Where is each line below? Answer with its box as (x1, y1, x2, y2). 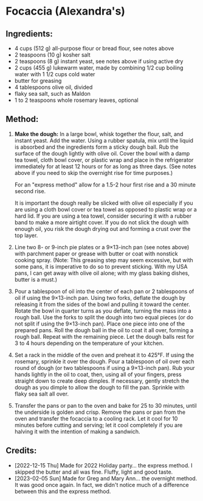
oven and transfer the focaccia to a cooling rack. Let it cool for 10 (14, 414, 178, 422)
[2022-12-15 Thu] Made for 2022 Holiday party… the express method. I (14, 461, 193, 469)
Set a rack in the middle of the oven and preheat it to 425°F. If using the (14, 351, 194, 358)
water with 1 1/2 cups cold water (14, 71, 95, 77)
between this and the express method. (14, 488, 111, 495)
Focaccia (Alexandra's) (5, 4, 126, 18)
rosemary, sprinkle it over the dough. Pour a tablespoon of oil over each (14, 358, 195, 365)
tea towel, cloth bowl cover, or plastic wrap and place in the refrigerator (14, 156, 194, 163)
